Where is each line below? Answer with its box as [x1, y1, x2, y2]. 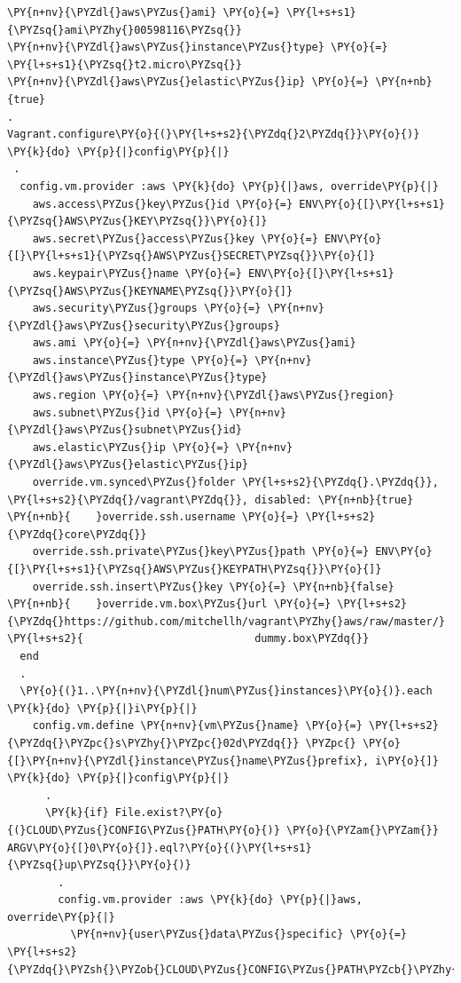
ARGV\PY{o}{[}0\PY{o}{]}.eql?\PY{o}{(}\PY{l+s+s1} [7, 841, 312, 854]
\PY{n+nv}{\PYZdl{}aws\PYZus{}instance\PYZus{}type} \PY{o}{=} [7, 41, 388, 54]
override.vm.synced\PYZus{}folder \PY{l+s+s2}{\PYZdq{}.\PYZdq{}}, [32, 476, 439, 489]
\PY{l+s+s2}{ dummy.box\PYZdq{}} [7, 632, 370, 646]
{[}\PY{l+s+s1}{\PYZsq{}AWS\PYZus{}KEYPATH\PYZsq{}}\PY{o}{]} [7, 563, 382, 575]
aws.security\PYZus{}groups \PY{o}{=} [32, 302, 262, 315]
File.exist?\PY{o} [114, 806, 223, 820]
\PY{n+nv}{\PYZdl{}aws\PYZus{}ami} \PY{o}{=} [7, 6, 280, 19]
